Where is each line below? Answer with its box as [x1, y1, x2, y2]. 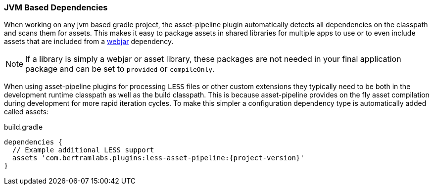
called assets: [4, 107, 49, 116]
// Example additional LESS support [12, 146, 154, 154]
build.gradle [4, 123, 43, 132]
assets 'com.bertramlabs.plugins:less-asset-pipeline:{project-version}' [12, 154, 304, 162]
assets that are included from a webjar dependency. [4, 37, 174, 46]
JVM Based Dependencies [4, 2, 108, 12]
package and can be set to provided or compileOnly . [25, 64, 215, 74]
